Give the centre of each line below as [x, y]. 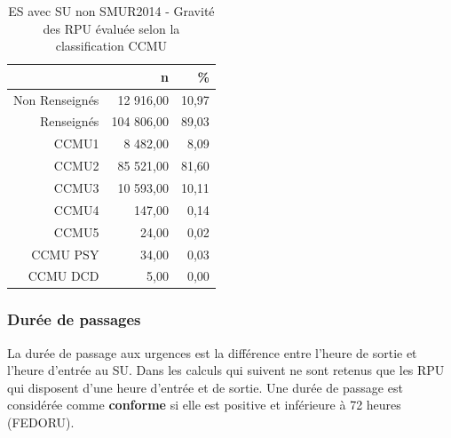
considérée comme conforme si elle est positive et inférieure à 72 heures [204, 405]
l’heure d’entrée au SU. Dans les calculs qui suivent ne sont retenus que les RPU [226, 370]
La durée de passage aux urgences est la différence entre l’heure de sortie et [212, 352]
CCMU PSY [65, 254]
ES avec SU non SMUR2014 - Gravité [111, 11]
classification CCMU [111, 46]
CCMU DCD [63, 276]
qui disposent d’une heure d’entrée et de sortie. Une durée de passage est [205, 387]
